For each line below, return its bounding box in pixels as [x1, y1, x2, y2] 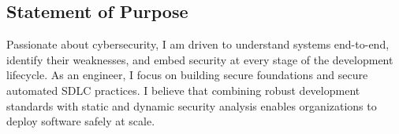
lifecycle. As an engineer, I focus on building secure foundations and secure [6, 67, 368, 83]
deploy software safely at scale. [6, 113, 155, 129]
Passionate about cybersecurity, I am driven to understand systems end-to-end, [6, 36, 390, 53]
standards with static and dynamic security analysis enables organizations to [6, 97, 377, 114]
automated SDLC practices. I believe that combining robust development [6, 81, 360, 98]
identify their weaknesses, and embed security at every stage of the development [6, 51, 393, 67]
